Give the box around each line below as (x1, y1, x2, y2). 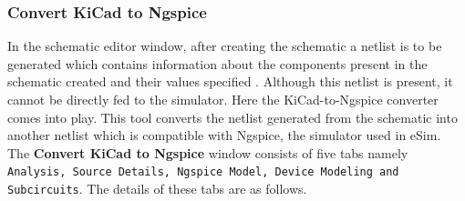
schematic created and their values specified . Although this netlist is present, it (7, 72, 453, 91)
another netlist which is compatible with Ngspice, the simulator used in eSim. (7, 126, 441, 145)
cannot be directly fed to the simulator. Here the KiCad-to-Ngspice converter (7, 90, 439, 108)
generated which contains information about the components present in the (7, 54, 428, 73)
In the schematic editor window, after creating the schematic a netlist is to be (7, 36, 442, 55)
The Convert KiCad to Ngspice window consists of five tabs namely (7, 143, 408, 162)
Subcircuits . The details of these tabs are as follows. (7, 179, 307, 198)
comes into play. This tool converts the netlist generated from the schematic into (7, 107, 458, 126)
